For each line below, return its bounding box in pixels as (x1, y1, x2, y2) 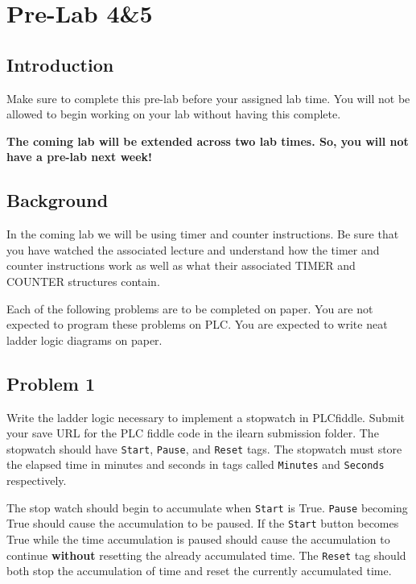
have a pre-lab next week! (6, 148, 153, 165)
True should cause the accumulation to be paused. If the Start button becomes (6, 515, 399, 532)
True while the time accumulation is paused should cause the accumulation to (6, 530, 390, 547)
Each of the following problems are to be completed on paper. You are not (6, 300, 373, 317)
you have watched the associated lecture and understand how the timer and (6, 241, 380, 258)
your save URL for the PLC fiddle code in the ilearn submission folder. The (6, 425, 379, 441)
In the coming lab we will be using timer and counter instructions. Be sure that (6, 226, 399, 242)
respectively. (6, 472, 67, 489)
